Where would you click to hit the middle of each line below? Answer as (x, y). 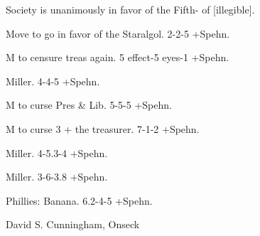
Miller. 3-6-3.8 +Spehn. (57, 177)
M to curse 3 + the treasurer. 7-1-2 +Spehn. (103, 128)
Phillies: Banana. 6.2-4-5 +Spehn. (79, 200)
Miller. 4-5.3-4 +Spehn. (57, 152)
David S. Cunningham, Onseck (73, 224)
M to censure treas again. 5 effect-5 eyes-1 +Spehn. (118, 57)
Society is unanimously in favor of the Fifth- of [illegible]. (130, 9)
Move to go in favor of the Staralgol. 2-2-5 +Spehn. (118, 33)
